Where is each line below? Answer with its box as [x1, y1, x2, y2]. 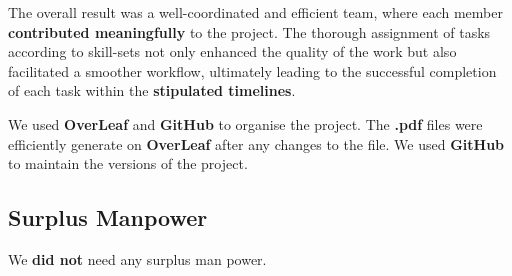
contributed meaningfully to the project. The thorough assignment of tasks [8, 21, 491, 42]
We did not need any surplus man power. [8, 248, 267, 269]
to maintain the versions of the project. [8, 153, 248, 174]
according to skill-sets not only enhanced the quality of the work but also [8, 41, 457, 62]
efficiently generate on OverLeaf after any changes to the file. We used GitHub [8, 133, 505, 154]
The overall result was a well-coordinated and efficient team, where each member [8, 2, 503, 22]
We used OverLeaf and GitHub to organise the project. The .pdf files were [8, 113, 483, 134]
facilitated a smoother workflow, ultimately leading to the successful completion [8, 60, 497, 81]
